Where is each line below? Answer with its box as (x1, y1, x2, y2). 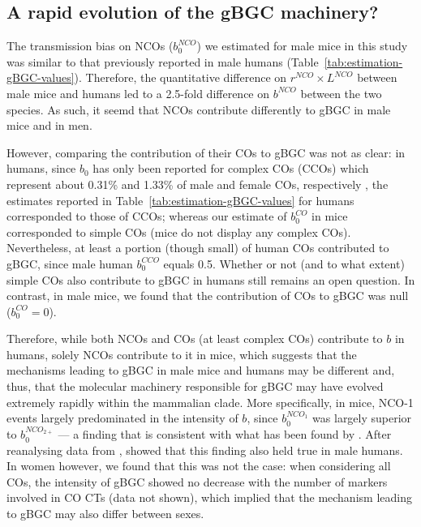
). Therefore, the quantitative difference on (74, 69, 287, 86)
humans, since (6, 160, 76, 177)
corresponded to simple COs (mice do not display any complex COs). (6, 223, 351, 240)
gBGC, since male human (6, 255, 133, 272)
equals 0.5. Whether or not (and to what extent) (163, 255, 405, 272)
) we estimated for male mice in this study (196, 37, 408, 54)
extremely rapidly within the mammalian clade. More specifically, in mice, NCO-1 (6, 393, 414, 410)
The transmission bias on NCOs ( (6, 37, 174, 54)
